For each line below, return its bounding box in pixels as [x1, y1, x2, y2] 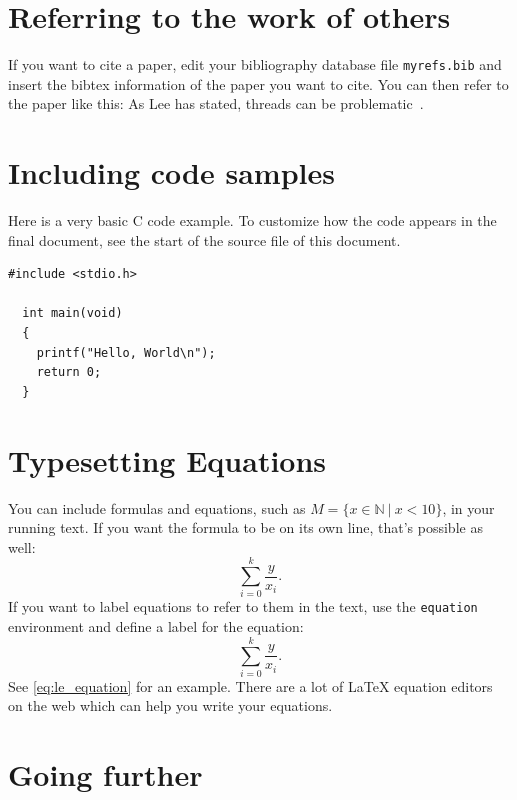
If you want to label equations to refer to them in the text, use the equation [8, 596, 478, 617]
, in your [442, 497, 495, 518]
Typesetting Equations [8, 439, 327, 480]
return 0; [36, 365, 102, 380]
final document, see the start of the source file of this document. [8, 229, 401, 250]
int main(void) [22, 306, 123, 321]
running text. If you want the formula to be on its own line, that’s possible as [8, 517, 483, 538]
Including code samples [8, 152, 335, 193]
